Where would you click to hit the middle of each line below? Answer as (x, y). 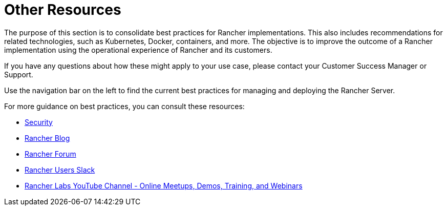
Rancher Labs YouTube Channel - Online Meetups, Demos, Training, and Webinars (164, 185)
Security (39, 122)
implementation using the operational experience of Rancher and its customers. (138, 50)
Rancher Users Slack (60, 170)
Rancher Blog (47, 138)
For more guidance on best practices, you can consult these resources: (124, 106)
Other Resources (63, 10)
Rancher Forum (50, 154)
